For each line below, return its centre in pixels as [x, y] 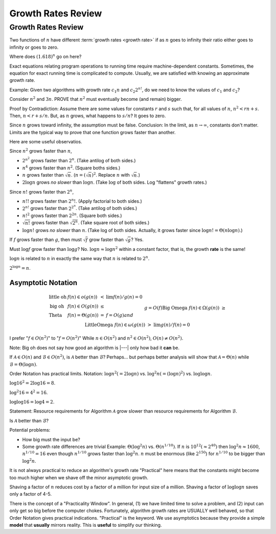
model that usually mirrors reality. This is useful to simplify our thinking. [86, 525]
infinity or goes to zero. [34, 47]
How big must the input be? [51, 439]
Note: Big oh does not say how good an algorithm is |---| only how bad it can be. [95, 348]
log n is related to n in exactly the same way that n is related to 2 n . [79, 258]
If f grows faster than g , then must [45, 239]
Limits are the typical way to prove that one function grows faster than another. [93, 132]
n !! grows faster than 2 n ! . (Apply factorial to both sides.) [82, 201]
